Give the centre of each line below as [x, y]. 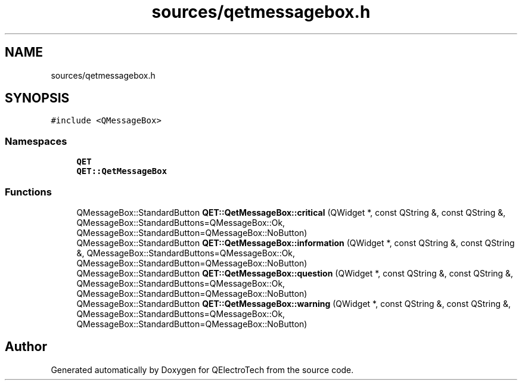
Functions [28, 192]
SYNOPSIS [37, 98]
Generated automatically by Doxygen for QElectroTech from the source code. [202, 370]
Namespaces [36, 141]
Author [26, 347]
